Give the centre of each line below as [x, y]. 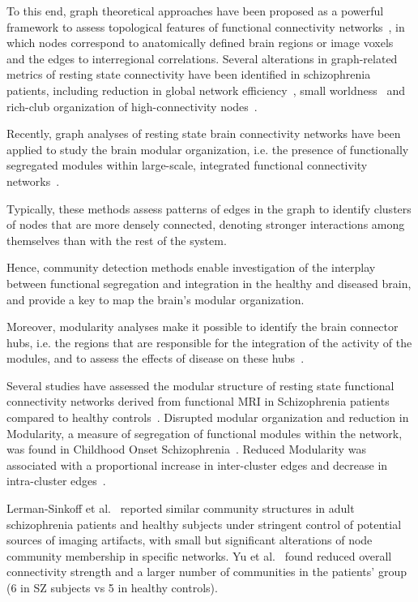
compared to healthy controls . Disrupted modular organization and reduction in [208, 417]
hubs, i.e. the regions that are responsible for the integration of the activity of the [209, 342]
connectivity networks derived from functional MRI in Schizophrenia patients [198, 401]
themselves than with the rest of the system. [117, 240]
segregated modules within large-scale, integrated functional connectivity [187, 165]
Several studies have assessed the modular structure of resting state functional [200, 385]
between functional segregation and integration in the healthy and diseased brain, [209, 283]
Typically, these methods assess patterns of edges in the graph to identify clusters [209, 208]
